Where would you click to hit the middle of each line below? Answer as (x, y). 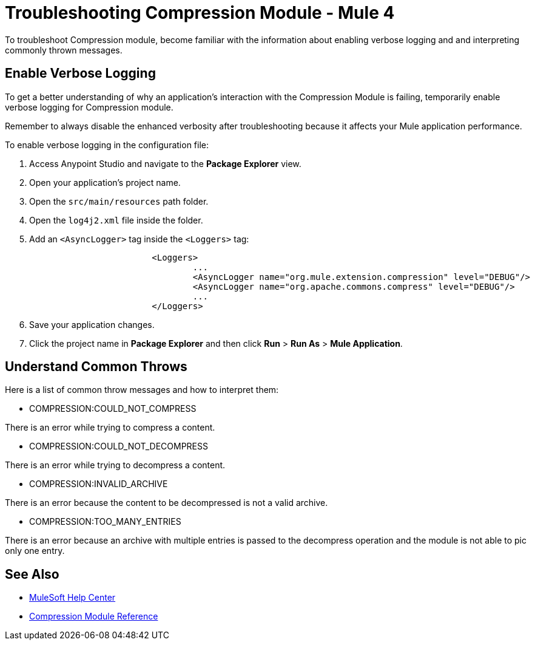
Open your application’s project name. (105, 182)
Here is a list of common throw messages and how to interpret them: (142, 390)
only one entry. (35, 551)
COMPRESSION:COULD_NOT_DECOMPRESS (119, 446)
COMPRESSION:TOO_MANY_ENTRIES (105, 522)
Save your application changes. (92, 324)
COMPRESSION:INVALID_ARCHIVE (99, 484)
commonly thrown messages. (64, 50)
